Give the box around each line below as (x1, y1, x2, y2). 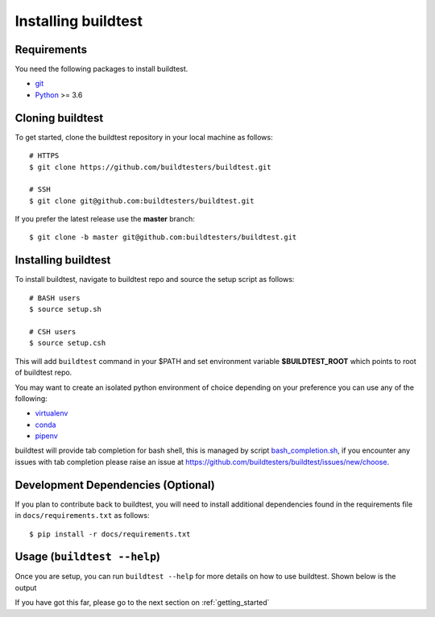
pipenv (35, 431, 58, 441)
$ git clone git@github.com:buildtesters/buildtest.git (29, 196, 255, 205)
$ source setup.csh (29, 338, 106, 348)
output (14, 582, 37, 592)
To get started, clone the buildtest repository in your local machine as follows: (14, 132, 273, 142)
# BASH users (29, 293, 81, 302)
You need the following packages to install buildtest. (14, 64, 188, 74)
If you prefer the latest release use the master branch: (14, 214, 195, 224)
